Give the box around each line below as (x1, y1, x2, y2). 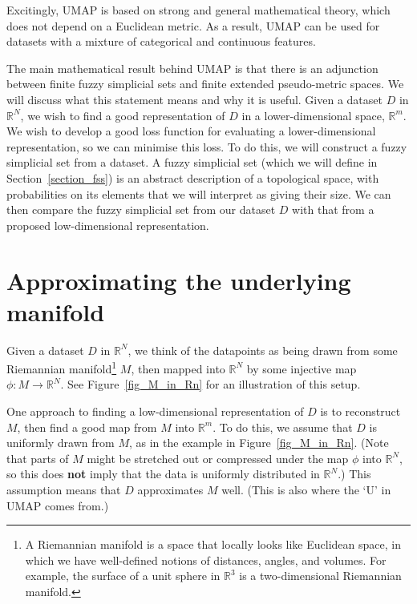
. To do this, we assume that (213, 418, 353, 435)
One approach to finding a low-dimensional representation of (6, 403, 304, 420)
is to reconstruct (320, 403, 401, 420)
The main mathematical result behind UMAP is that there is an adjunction (6, 59, 379, 76)
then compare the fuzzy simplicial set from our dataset (6, 201, 276, 218)
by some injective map (246, 360, 357, 376)
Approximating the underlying (6, 264, 351, 296)
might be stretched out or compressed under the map (87, 449, 349, 466)
